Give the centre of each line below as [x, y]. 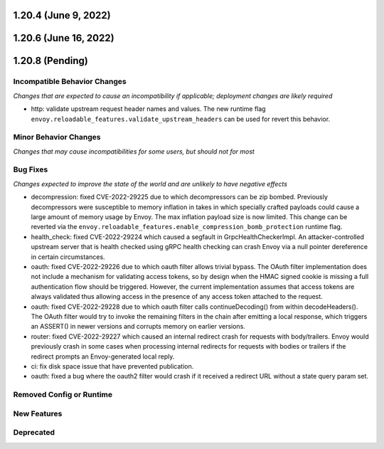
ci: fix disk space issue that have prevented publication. [112, 366]
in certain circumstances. [68, 257]
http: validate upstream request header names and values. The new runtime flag [148, 109]
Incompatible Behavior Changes [70, 82]
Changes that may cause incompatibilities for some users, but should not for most [134, 151]
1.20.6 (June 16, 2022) [64, 38]
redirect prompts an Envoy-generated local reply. [103, 356]
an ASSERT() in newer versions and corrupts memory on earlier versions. [138, 327]
